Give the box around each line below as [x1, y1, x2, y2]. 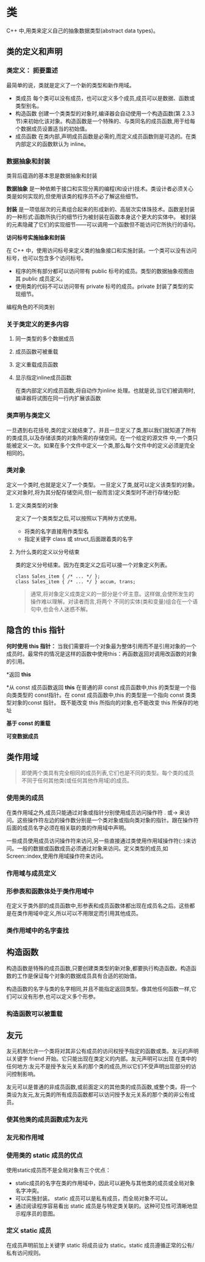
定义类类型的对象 [15, 501, 59, 509]
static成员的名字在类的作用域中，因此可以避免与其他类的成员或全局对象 [15, 1179, 195, 1186]
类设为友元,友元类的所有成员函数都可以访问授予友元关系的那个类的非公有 [6, 1091, 190, 1098]
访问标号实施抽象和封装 [6, 233, 65, 241]
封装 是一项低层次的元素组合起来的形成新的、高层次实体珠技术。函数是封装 [6, 205, 195, 212]
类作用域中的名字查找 [6, 926, 69, 935]
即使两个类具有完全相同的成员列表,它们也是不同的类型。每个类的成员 [21, 769, 194, 777]
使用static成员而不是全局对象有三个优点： [6, 1166, 111, 1173]
